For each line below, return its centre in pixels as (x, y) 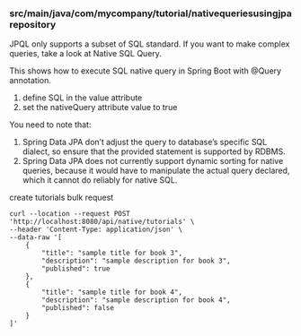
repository (33, 24)
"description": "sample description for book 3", (136, 261)
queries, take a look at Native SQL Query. (85, 54)
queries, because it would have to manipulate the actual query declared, (156, 171)
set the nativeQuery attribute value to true (100, 108)
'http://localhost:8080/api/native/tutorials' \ (102, 222)
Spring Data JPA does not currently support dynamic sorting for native (153, 161)
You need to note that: (50, 125)
